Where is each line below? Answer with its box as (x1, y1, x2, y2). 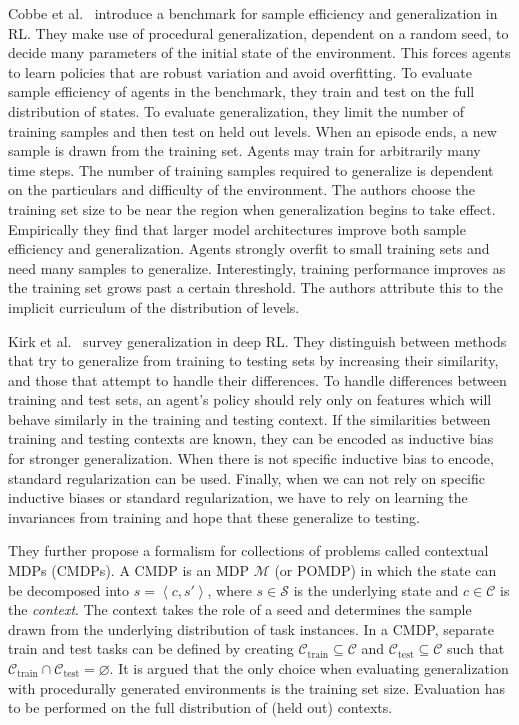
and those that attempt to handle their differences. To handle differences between (8, 369, 507, 390)
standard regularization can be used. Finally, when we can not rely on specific (8, 467, 485, 488)
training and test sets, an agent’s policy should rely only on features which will (8, 389, 492, 410)
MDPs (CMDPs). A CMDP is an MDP (8, 560, 249, 581)
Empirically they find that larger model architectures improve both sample (8, 218, 466, 239)
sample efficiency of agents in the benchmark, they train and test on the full (8, 81, 475, 102)
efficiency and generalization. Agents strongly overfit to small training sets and (8, 238, 490, 259)
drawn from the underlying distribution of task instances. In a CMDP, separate (8, 618, 494, 639)
